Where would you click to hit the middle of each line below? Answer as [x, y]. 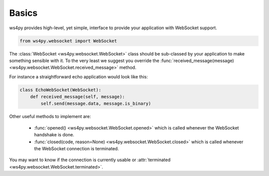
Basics [23, 13]
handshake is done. [54, 135]
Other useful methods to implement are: [50, 117]
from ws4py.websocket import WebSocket [68, 41]
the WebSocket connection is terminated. [76, 148]
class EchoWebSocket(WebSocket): [61, 90]
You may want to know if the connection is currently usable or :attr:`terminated [90, 160]
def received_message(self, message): [77, 97]
